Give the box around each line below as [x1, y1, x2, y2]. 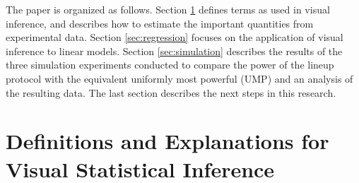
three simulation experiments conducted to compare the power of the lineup [6, 57, 334, 72]
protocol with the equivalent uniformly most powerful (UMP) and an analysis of [6, 71, 353, 85]
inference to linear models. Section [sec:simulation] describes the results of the [6, 43, 343, 58]
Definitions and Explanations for [6, 126, 329, 155]
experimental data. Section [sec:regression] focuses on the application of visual [6, 30, 343, 45]
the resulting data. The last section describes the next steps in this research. [6, 85, 336, 100]
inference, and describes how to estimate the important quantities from [6, 16, 314, 30]
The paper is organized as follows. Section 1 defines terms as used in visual [6, 2, 330, 16]
